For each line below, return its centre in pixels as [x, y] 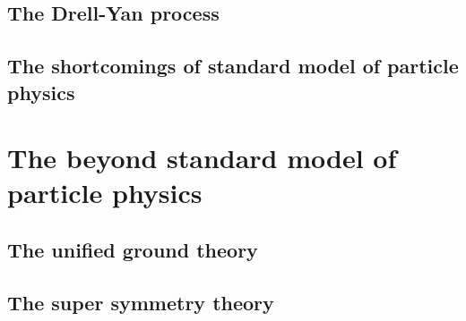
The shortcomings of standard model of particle [233, 66]
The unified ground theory [133, 249]
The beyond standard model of [202, 158]
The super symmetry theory [141, 302]
